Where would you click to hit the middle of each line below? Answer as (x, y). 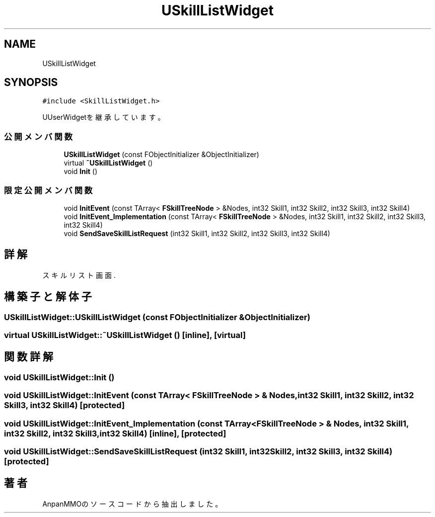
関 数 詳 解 (29, 357)
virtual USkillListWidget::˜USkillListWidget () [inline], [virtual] (125, 335)
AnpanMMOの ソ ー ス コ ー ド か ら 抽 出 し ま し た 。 (132, 504)
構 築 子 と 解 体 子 (48, 297)
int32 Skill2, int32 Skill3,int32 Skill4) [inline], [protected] (115, 433)
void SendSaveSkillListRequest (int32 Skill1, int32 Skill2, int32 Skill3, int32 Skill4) (197, 233)
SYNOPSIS (31, 83)
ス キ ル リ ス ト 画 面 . (79, 275)
